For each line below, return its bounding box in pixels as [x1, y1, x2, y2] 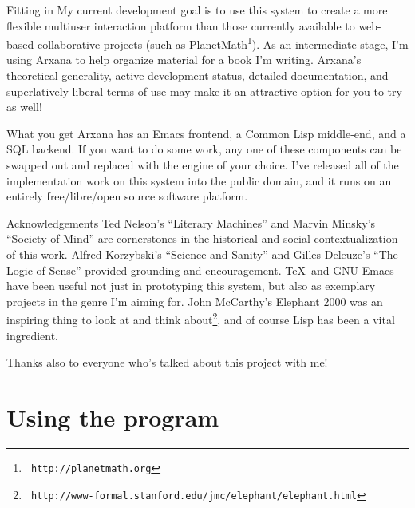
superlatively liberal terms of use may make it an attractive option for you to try [6, 82, 402, 99]
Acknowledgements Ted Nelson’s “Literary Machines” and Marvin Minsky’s [6, 214, 375, 231]
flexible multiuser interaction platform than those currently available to [6, 17, 355, 34]
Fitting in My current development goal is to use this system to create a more [6, 2, 388, 18]
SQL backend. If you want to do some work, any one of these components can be [6, 141, 402, 157]
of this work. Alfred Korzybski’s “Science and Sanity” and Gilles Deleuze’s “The [6, 245, 398, 262]
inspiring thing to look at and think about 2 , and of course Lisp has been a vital [6, 309, 395, 327]
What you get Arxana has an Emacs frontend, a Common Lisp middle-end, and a [6, 125, 406, 141]
